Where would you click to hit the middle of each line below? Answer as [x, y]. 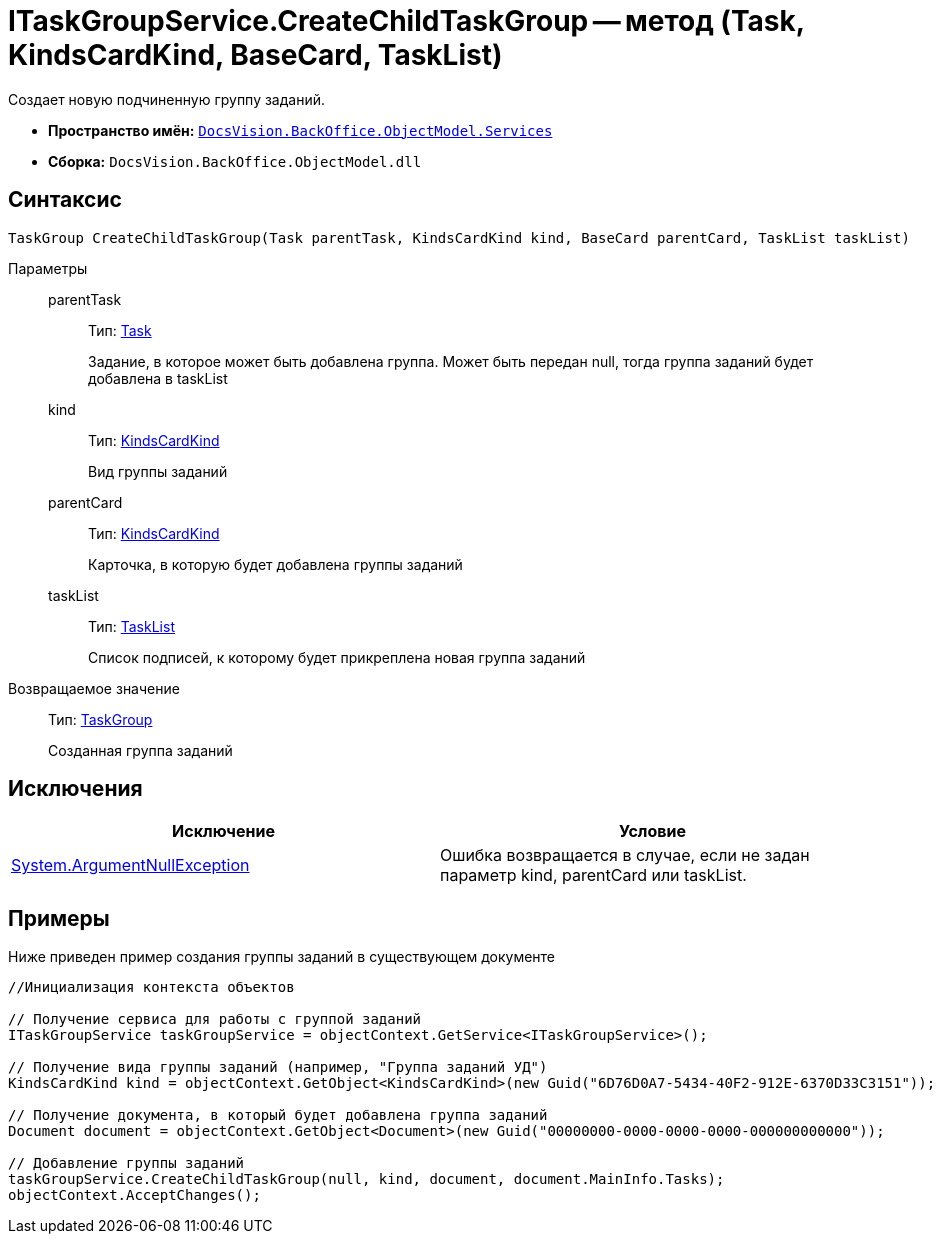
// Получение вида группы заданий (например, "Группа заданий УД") [278, 1067]
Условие [652, 831]
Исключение [223, 831]
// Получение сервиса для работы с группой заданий [215, 1019]
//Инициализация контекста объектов [151, 987]
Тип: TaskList [131, 626]
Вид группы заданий [158, 471]
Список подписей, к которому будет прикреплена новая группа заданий [337, 657]
